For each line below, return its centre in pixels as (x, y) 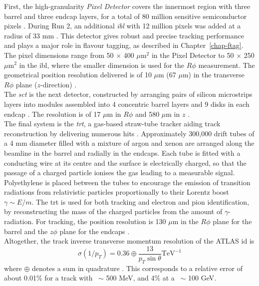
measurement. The (227, 65)
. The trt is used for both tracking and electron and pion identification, (140, 201)
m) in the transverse (213, 75)
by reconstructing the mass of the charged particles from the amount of (113, 211)
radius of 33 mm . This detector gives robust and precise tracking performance (124, 35)
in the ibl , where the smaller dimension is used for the (102, 65)
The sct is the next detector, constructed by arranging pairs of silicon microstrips (128, 94)
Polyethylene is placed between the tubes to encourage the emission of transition (127, 182)
